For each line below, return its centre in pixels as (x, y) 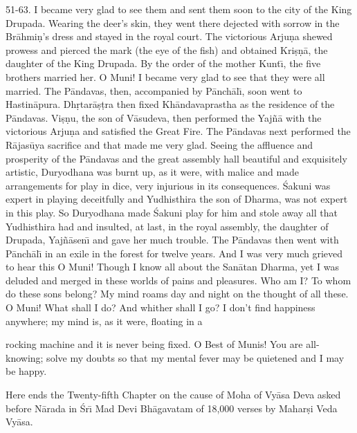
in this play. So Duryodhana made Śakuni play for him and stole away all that (172, 212)
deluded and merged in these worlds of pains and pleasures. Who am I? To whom (178, 280)
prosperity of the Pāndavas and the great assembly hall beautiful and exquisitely (176, 158)
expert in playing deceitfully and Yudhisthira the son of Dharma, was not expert (177, 199)
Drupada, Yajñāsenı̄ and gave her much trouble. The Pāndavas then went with (172, 240)
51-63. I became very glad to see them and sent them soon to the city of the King (179, 9)
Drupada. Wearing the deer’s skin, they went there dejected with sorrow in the (173, 22)
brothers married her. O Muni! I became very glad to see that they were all (165, 76)
